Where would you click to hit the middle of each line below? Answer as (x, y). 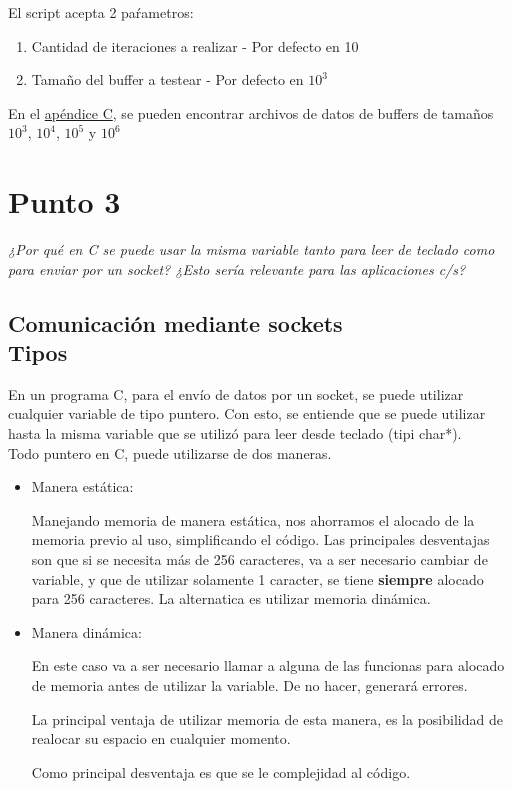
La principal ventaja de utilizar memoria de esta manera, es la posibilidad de (267, 718)
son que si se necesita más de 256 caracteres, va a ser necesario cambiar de (259, 559)
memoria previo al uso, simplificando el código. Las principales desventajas (260, 539)
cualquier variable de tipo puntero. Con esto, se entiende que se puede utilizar (247, 413)
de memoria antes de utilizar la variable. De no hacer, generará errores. (249, 685)
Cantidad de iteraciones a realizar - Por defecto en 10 (195, 45)
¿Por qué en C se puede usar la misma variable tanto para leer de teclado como (251, 249)
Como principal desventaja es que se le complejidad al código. (221, 771)
